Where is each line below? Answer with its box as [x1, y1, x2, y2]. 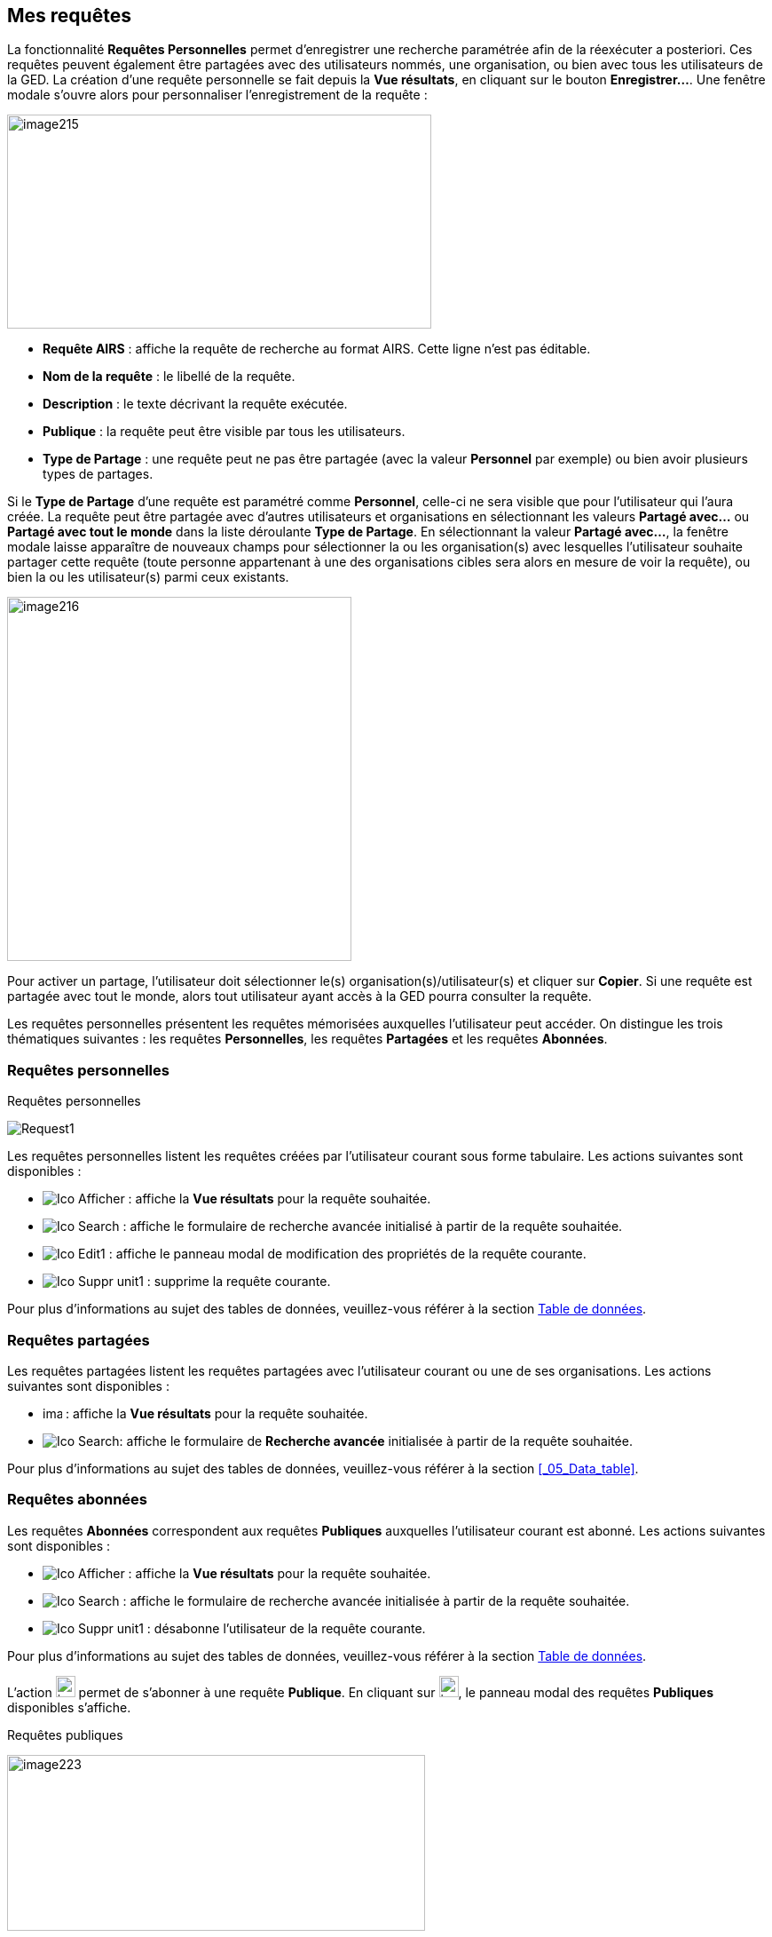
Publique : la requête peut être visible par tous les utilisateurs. [43, 424, 406, 440]
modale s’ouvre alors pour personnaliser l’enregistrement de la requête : [7, 87, 428, 103]
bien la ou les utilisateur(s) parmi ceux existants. [7, 569, 289, 585]
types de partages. [43, 466, 154, 482]
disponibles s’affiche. [7, 1699, 131, 1715]
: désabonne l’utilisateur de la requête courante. [146, 1620, 426, 1636]
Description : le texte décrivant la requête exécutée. [43, 396, 348, 412]
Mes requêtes [7, 4, 131, 27]
